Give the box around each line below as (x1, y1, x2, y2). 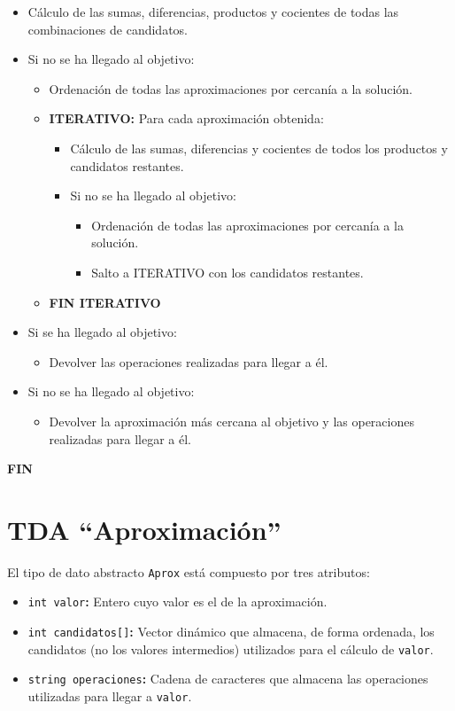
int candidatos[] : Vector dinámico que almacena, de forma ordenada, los (27, 622, 435, 641)
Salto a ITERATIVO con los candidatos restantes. (91, 262, 364, 281)
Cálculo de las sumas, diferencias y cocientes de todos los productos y (70, 138, 448, 157)
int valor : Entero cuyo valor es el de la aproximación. (27, 592, 328, 611)
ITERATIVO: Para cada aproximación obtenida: (49, 109, 324, 128)
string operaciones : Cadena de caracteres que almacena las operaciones (27, 669, 428, 688)
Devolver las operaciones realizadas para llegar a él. (49, 352, 328, 371)
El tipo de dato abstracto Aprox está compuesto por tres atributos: (7, 562, 370, 581)
